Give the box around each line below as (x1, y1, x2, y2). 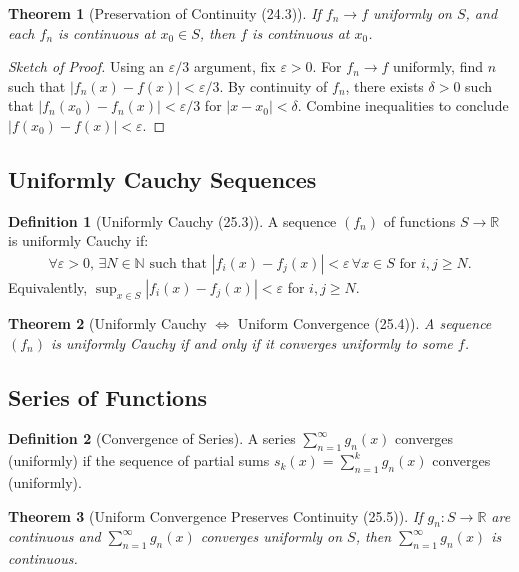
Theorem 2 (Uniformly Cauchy (8, 312, 207, 333)
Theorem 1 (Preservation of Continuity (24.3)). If (8, 3, 321, 23)
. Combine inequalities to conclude (297, 95, 509, 116)
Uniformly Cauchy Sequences (8, 163, 317, 194)
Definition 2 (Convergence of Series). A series (8, 428, 296, 449)
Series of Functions (8, 381, 208, 412)
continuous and (8, 526, 101, 547)
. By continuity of (219, 75, 328, 96)
